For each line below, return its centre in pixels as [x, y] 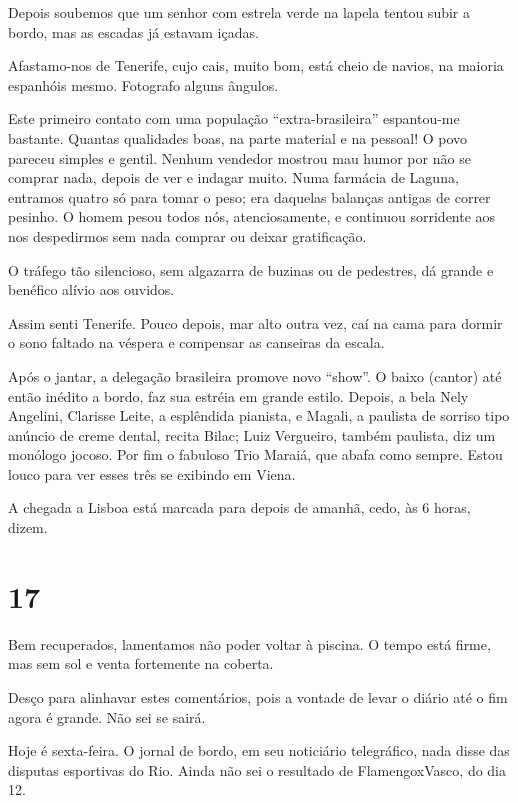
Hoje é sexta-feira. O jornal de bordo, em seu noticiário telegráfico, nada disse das [259, 750]
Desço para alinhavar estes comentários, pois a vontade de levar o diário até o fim [258, 696]
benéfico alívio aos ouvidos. [91, 289]
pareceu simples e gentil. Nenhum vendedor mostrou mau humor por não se [239, 157]
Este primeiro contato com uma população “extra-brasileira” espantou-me [234, 118]
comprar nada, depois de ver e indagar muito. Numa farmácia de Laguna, [233, 177]
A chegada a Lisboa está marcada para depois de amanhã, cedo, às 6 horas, [239, 507]
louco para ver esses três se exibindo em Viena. [152, 473]
